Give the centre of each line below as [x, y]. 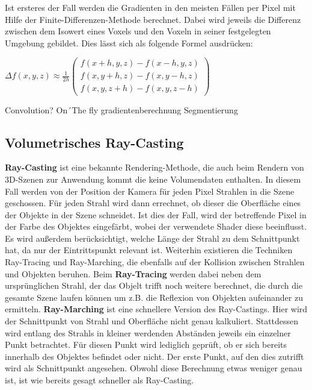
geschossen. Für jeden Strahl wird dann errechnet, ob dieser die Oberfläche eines [153, 203]
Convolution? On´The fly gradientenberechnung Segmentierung [121, 109]
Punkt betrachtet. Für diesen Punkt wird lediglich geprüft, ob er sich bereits [146, 344]
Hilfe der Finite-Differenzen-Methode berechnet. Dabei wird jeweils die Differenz [153, 19]
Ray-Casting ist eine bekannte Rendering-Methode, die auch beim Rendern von [154, 167]
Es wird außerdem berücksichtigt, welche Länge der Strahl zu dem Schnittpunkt [152, 238]
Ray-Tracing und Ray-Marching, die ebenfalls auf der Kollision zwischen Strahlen [155, 262]
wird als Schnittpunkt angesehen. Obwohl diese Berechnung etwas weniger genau [154, 368]
